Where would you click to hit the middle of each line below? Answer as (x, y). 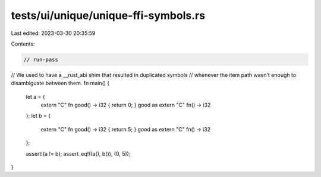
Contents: (23, 44)
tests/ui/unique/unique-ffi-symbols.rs (108, 15)
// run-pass (41, 59)
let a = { (36, 96)
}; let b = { (38, 116)
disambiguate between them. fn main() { (60, 83)
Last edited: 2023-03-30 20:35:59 (53, 33)
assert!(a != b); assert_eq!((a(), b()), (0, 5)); (78, 153)
